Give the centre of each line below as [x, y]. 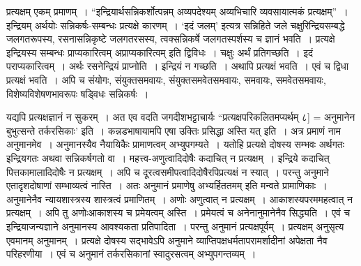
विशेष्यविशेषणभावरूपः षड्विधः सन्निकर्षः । [78, 93]
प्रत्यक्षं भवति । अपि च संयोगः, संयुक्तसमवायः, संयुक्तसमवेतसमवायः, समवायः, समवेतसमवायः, [166, 79]
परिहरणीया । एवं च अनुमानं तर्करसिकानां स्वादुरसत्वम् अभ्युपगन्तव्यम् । [131, 254]
